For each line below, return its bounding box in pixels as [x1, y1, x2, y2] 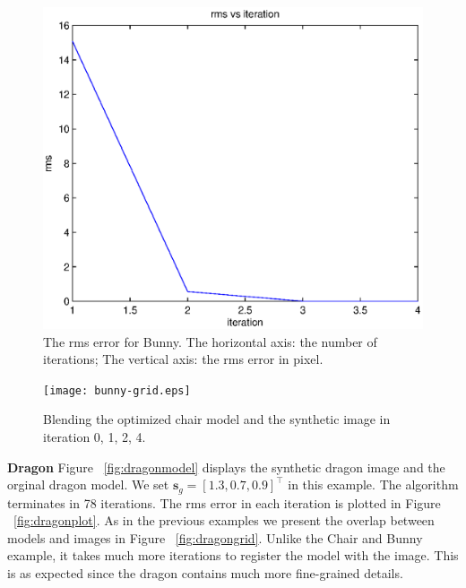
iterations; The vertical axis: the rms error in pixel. [43, 350, 324, 368]
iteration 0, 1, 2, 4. [43, 428, 146, 446]
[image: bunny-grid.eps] [43, 384, 191, 397]
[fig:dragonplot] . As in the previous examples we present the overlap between [13, 511, 435, 530]
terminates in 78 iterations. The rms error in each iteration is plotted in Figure [7, 493, 441, 512]
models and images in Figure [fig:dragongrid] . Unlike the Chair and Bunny [7, 528, 423, 547]
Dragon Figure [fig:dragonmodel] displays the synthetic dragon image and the [7, 457, 445, 476]
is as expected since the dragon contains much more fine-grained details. [7, 564, 403, 583]
